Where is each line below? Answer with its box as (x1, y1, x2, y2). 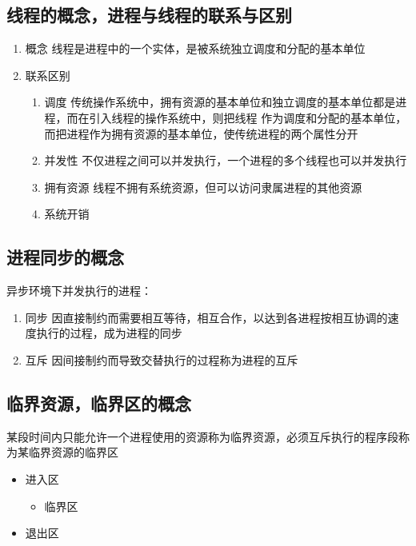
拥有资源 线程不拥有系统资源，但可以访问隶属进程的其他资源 (44, 178, 362, 195)
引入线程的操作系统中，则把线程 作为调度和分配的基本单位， (89, 109, 407, 126)
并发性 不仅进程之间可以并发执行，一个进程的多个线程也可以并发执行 (44, 152, 407, 169)
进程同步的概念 (6, 245, 124, 269)
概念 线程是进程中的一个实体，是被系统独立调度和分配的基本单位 (25, 40, 366, 57)
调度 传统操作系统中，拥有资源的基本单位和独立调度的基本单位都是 (44, 94, 396, 110)
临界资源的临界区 (28, 444, 118, 460)
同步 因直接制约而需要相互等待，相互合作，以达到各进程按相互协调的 (25, 309, 388, 325)
